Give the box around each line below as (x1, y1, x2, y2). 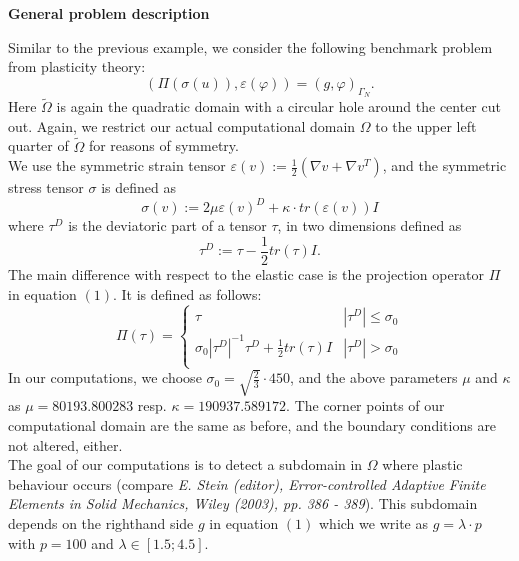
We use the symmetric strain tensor (8, 155, 226, 176)
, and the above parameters (290, 367, 458, 388)
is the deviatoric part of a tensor (68, 215, 267, 236)
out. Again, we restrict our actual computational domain (8, 115, 356, 136)
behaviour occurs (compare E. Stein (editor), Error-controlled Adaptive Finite (8, 473, 486, 494)
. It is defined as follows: (112, 283, 262, 304)
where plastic (382, 454, 463, 475)
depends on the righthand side (8, 513, 194, 534)
